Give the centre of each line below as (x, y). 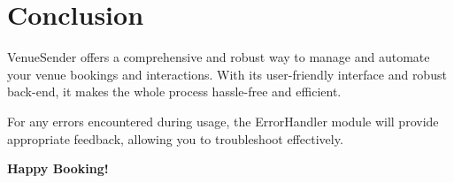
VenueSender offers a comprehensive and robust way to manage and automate (219, 57)
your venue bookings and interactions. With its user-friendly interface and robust (227, 74)
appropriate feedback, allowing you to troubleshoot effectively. (175, 138)
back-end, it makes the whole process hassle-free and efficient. (174, 91)
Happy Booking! (58, 168)
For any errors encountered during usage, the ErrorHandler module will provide (223, 121)
